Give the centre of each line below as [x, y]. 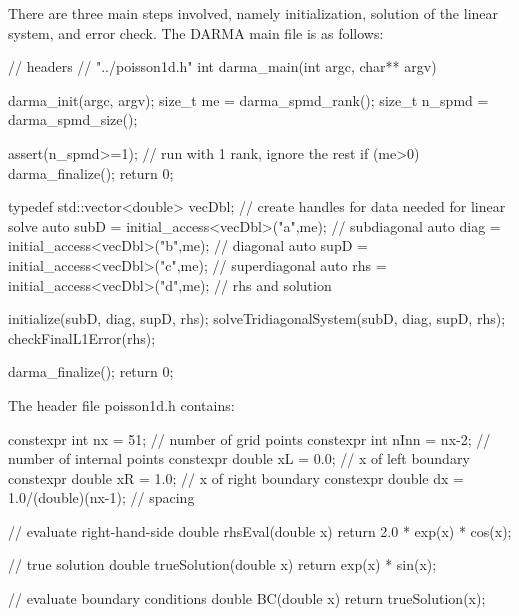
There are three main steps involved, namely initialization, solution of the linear [253, 13]
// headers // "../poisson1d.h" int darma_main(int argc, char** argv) [222, 66]
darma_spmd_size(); [73, 119]
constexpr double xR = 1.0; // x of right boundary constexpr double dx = [236, 477]
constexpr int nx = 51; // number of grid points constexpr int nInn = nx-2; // [249, 438]
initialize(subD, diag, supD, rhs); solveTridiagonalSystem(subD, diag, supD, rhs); [257, 318]
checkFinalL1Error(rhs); [82, 337]
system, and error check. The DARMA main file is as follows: [196, 32]
